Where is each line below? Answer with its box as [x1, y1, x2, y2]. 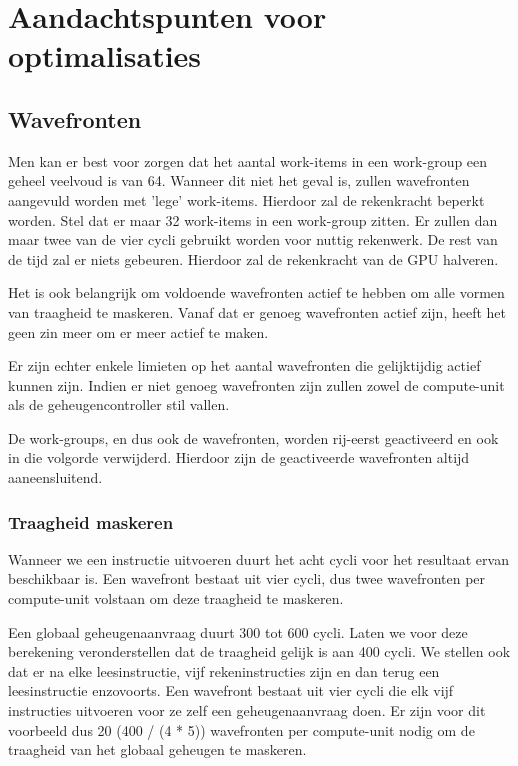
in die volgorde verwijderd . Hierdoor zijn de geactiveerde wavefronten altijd [8, 447, 470, 468]
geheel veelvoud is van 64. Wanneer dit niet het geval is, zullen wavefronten [8, 170, 470, 191]
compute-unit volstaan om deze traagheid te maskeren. [8, 588, 344, 609]
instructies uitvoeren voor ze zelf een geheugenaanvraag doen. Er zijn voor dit [8, 700, 486, 721]
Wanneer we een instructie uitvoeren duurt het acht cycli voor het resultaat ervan [8, 548, 509, 569]
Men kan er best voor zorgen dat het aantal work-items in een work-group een [8, 150, 488, 171]
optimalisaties [8, 35, 202, 76]
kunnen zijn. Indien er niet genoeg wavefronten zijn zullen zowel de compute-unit [8, 374, 505, 395]
